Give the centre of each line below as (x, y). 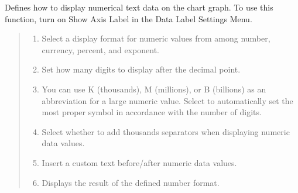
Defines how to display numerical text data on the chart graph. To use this (139, 7)
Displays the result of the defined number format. (131, 182)
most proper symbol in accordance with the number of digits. (152, 112)
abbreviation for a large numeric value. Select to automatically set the (167, 100)
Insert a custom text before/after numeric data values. (139, 162)
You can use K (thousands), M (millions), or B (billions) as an (154, 89)
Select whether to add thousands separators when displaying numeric (166, 131)
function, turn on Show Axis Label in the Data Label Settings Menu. (129, 18)
